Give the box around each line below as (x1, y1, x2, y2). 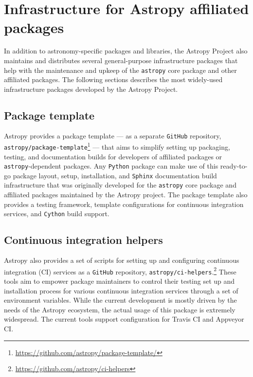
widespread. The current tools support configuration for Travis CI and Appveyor (4, 314, 244, 324)
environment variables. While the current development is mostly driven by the (4, 295, 237, 305)
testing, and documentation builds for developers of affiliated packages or (4, 151, 222, 161)
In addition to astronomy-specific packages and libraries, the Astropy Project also (4, 46, 248, 56)
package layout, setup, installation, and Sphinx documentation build (13, 170, 217, 180)
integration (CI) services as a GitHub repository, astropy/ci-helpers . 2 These (4, 265, 236, 276)
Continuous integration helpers (4, 232, 163, 247)
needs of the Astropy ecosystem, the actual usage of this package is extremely (4, 304, 235, 314)
